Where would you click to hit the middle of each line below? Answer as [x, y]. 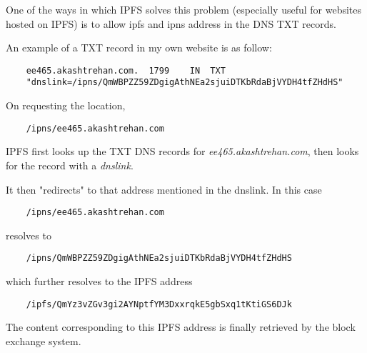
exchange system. [44, 340]
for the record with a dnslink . [70, 165]
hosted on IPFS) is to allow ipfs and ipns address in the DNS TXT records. [171, 23]
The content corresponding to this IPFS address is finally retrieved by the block [181, 327]
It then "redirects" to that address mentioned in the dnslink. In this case [164, 189]
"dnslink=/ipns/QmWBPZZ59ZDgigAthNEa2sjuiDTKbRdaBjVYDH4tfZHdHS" [185, 83]
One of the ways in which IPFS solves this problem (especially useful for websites [184, 9]
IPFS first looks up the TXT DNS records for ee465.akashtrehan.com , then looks [182, 151]
